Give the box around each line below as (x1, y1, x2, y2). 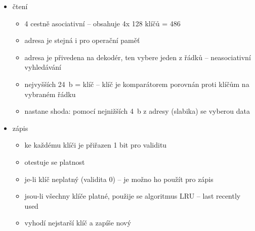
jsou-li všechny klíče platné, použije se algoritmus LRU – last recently (24, 191, 241, 201)
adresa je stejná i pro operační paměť (24, 35, 140, 45)
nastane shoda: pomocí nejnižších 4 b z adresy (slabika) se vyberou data (24, 106, 250, 116)
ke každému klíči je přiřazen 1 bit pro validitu (24, 140, 167, 150)
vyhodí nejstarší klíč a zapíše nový (24, 217, 131, 228)
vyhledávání (24, 62, 61, 72)
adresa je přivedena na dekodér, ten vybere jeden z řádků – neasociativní (24, 52, 251, 62)
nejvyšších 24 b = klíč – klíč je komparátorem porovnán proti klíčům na (24, 78, 249, 89)
